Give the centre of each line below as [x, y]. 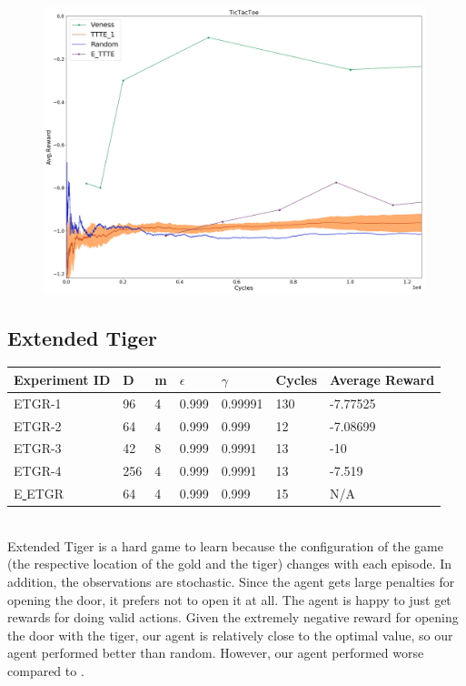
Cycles [297, 379]
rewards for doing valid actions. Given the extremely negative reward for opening [233, 617]
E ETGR [39, 494]
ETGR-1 [38, 403]
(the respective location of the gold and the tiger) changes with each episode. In [230, 564]
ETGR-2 [38, 425]
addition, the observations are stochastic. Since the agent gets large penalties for [231, 582]
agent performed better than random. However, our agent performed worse [216, 653]
